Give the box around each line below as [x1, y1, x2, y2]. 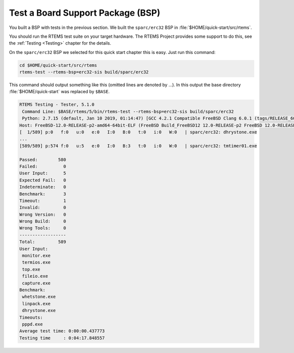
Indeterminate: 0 [19, 184, 66, 190]
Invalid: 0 [19, 205, 66, 210]
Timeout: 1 [19, 198, 66, 203]
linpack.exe [22, 301, 51, 306]
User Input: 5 [19, 171, 66, 176]
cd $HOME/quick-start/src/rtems [19, 62, 98, 68]
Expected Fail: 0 [19, 177, 66, 183]
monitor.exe [22, 253, 51, 258]
